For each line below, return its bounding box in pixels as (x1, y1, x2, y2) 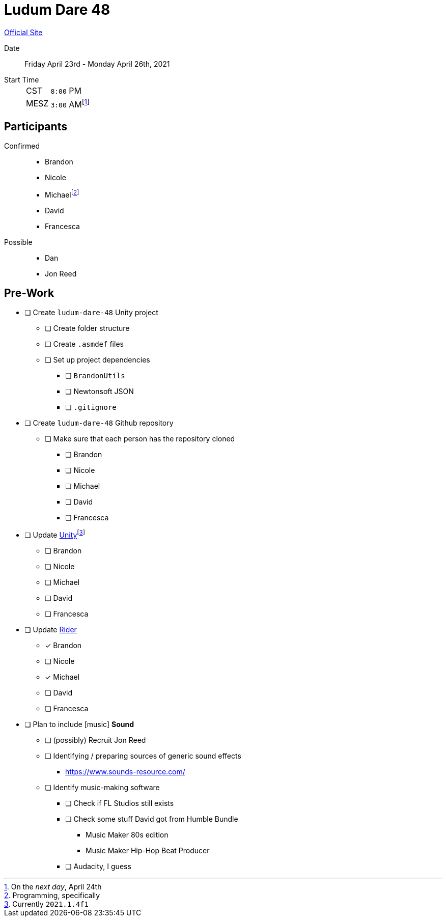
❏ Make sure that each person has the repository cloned (45, 434, 235, 443)
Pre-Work (4, 287, 54, 299)
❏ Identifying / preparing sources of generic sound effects (45, 751, 241, 761)
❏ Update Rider (24, 625, 77, 634)
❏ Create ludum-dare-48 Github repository (24, 418, 174, 428)
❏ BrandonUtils (65, 371, 125, 380)
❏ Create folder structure (45, 324, 130, 333)
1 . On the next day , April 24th (4, 882, 102, 891)
